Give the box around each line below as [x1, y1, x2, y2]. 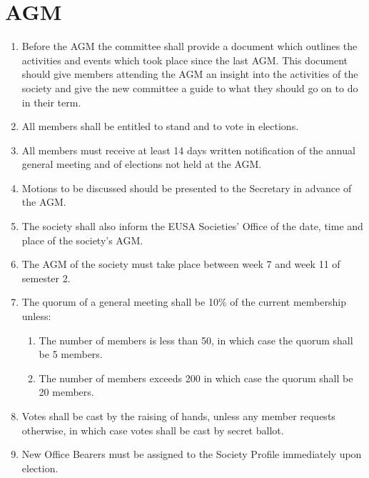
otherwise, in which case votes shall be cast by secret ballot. [21, 422, 284, 437]
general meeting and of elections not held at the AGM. [21, 156, 262, 171]
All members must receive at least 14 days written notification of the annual [21, 142, 355, 157]
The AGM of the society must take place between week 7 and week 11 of [21, 257, 340, 272]
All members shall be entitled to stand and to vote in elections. [21, 119, 299, 134]
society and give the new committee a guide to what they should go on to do [21, 80, 358, 95]
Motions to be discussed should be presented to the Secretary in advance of [21, 180, 352, 195]
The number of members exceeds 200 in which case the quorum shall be [39, 370, 353, 385]
